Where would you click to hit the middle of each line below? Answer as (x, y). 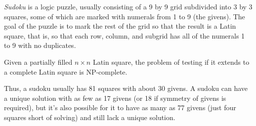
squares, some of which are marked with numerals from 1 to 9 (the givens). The (125, 16)
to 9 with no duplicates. (40, 45)
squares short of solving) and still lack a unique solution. (90, 117)
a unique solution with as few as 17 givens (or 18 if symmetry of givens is (115, 98)
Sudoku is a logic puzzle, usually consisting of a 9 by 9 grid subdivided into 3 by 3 (128, 6)
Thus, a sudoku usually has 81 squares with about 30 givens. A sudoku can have (126, 88)
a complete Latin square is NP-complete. (66, 71)
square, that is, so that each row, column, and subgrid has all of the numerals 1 (125, 35)
